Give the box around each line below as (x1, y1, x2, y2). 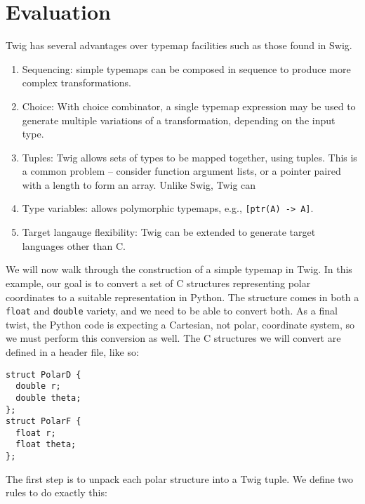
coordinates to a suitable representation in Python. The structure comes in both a (6, 289, 359, 304)
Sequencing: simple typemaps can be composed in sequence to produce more (22, 61, 351, 76)
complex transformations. (22, 75, 131, 90)
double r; (15, 381, 61, 392)
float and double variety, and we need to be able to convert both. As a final (6, 303, 338, 318)
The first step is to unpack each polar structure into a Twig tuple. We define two (6, 471, 354, 486)
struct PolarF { (6, 416, 81, 427)
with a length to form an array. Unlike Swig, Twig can (22, 177, 256, 192)
